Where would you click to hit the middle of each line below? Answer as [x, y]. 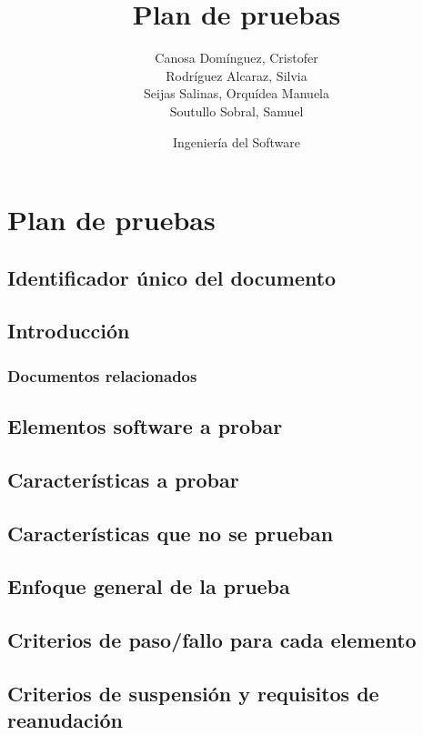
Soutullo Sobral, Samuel [237, 111]
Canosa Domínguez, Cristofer [237, 58]
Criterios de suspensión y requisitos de [193, 693]
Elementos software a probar [145, 426]
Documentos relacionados [102, 375]
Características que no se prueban [171, 533]
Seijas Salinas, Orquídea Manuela [236, 93]
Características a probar [123, 479]
